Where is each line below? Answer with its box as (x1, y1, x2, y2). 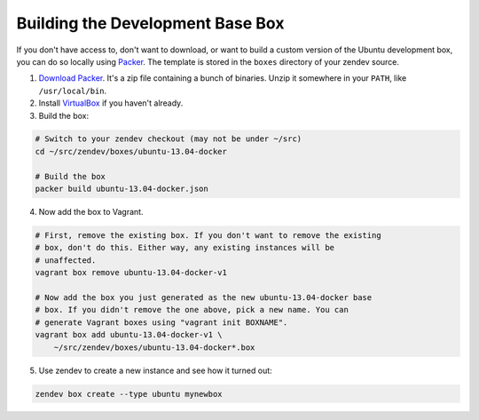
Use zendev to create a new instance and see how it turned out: (38, 365, 272, 376)
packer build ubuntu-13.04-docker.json (35, 184, 208, 194)
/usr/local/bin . (38, 85, 107, 96)
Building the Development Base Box (16, 13, 285, 33)
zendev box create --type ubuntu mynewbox (35, 389, 223, 399)
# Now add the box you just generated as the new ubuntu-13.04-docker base (35, 292, 373, 302)
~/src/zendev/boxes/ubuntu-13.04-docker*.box (53, 342, 255, 353)
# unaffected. (35, 255, 97, 265)
